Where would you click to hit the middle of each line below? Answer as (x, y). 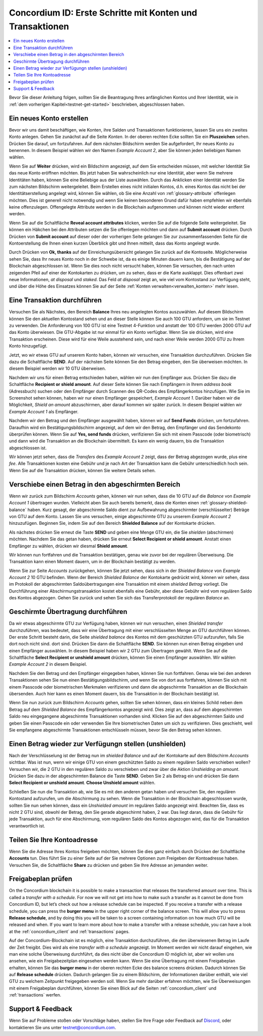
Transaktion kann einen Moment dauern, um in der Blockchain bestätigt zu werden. (93, 562)
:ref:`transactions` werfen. (35, 995)
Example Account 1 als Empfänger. (44, 411)
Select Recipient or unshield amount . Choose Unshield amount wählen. (82, 783)
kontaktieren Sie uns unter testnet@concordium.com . (63, 1027)
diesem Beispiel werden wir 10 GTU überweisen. (57, 368)
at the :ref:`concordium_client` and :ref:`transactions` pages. (69, 931)
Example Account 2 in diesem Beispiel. (48, 664)
